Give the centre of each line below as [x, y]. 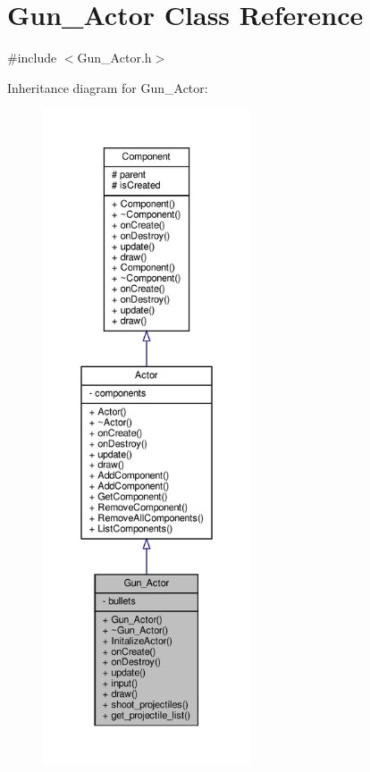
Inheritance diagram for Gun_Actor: [108, 87]
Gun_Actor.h [114, 58]
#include [32, 58]
